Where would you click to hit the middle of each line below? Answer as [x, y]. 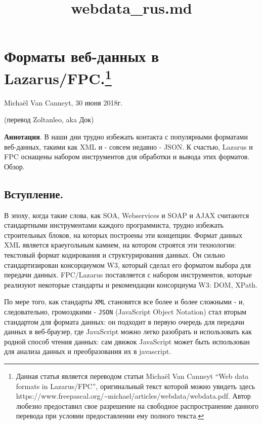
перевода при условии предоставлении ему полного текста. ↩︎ [110, 416]
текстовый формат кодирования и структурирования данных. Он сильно [115, 254]
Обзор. [14, 166]
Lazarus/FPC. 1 [58, 77]
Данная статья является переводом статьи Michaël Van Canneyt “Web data [132, 376]
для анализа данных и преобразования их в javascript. [88, 351]
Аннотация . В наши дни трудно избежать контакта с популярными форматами [126, 137]
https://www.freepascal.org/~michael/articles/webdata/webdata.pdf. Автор [133, 396]
